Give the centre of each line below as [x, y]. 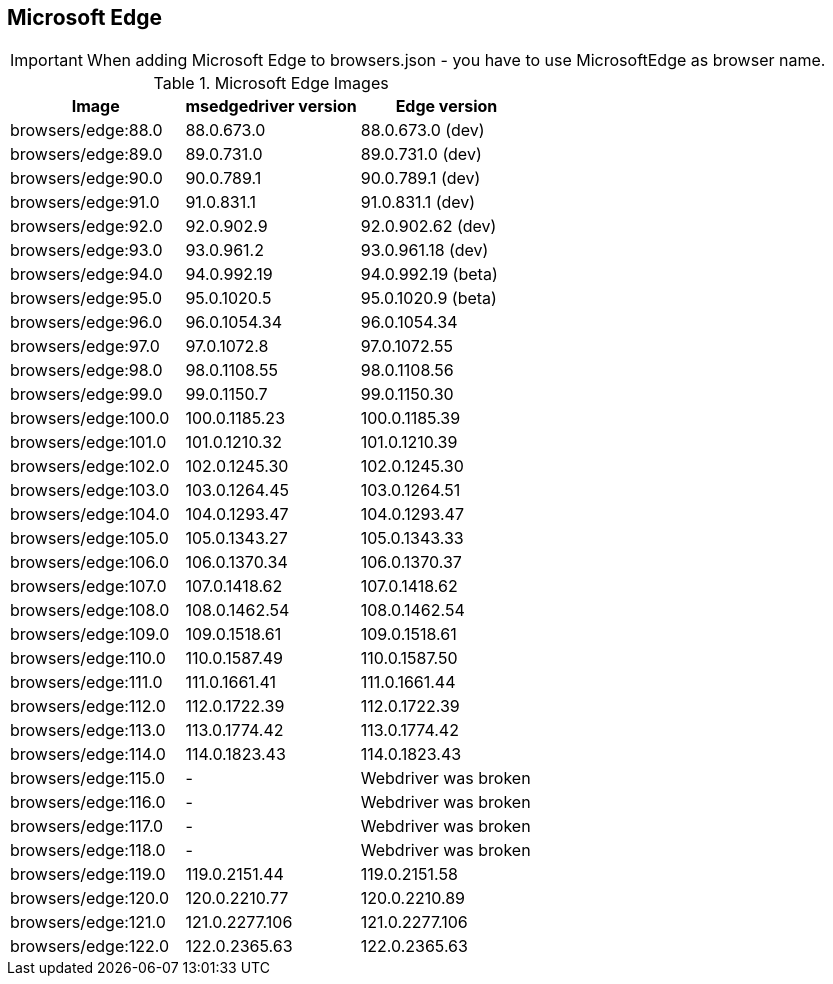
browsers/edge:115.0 [88, 778]
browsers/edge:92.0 [86, 226]
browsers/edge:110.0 [88, 658]
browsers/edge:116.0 [88, 802]
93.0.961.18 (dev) [424, 250]
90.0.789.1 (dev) [420, 178]
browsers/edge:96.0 [86, 322]
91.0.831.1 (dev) [418, 202]
